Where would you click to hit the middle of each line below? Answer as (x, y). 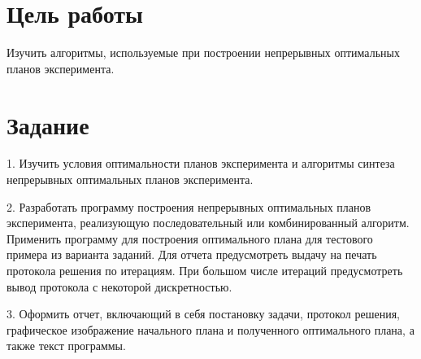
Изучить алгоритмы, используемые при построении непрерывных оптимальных (203, 53)
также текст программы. (66, 346)
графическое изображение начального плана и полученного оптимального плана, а (210, 329)
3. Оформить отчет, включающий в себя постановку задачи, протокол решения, (203, 314)
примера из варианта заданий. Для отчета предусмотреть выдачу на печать (192, 254)
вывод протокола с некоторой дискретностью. (119, 286)
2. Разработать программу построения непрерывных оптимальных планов (189, 206)
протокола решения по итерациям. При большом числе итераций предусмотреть (205, 270)
